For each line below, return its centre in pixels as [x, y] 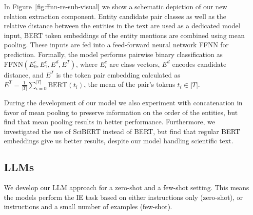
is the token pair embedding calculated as [118, 74]
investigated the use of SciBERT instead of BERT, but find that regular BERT [122, 131]
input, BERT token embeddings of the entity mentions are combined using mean [124, 35]
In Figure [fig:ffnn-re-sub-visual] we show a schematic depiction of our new [116, 6]
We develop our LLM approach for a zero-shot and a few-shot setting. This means [126, 187]
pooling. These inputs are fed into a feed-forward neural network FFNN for [116, 45]
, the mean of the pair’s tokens [129, 84]
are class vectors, [135, 64]
